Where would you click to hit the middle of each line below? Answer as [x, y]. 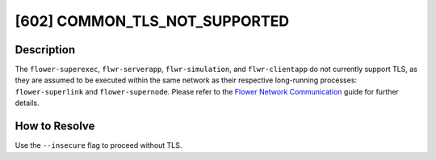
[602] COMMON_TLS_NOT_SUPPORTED [152, 21]
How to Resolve [55, 126]
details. [27, 103]
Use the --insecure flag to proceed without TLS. [99, 145]
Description [45, 50]
